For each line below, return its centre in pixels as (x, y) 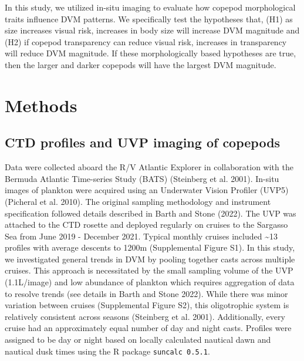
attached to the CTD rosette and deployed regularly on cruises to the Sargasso (146, 225)
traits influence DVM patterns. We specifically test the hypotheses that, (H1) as (149, 18)
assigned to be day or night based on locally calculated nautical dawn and (138, 340)
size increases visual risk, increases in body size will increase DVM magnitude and (152, 30)
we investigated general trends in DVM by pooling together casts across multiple (150, 259)
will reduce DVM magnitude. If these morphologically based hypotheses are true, (151, 53)
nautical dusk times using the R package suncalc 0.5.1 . (107, 351)
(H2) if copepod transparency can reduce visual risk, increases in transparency (146, 41)
